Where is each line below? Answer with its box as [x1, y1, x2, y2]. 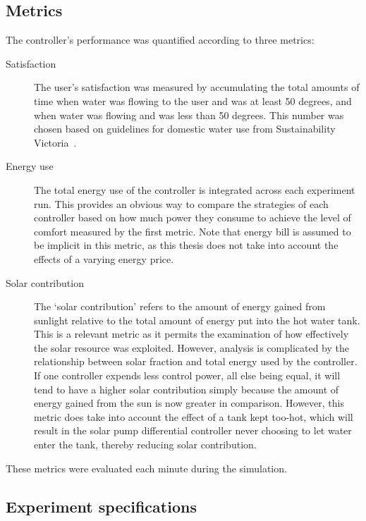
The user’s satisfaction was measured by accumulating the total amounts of [34, 80, 360, 94]
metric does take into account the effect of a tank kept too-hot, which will [34, 409, 353, 424]
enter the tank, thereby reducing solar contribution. [34, 437, 257, 452]
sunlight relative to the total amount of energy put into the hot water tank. [34, 312, 360, 327]
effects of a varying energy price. [34, 251, 174, 266]
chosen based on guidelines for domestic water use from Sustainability [34, 121, 336, 136]
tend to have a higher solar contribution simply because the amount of [34, 381, 339, 396]
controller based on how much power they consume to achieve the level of [34, 210, 351, 225]
